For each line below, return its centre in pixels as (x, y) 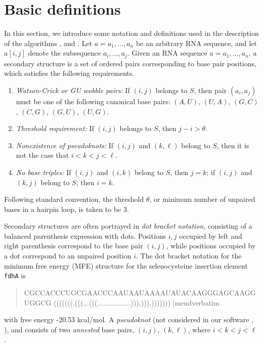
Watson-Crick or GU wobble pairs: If (73, 90)
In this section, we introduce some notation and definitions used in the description (131, 33)
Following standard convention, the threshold (74, 199)
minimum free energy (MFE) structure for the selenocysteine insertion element (126, 265)
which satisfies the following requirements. (69, 73)
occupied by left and (211, 235)
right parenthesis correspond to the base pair (74, 246)
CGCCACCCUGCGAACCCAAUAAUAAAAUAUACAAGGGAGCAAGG (140, 292)
